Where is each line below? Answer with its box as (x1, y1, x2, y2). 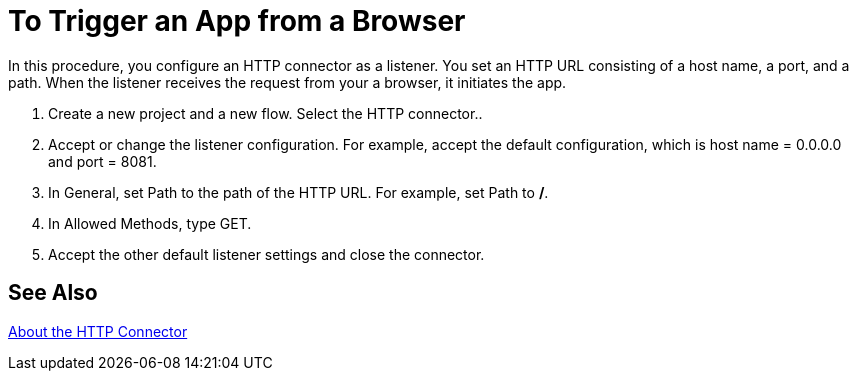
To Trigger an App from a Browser (8, 4, 466, 38)
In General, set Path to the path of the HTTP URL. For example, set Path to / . (48, 183, 549, 201)
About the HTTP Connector (8, 322, 188, 340)
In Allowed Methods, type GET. (48, 214, 252, 232)
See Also (8, 280, 98, 306)
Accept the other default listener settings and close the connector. (48, 245, 485, 263)
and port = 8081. (48, 152, 157, 170)
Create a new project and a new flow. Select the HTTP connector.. (48, 104, 483, 122)
